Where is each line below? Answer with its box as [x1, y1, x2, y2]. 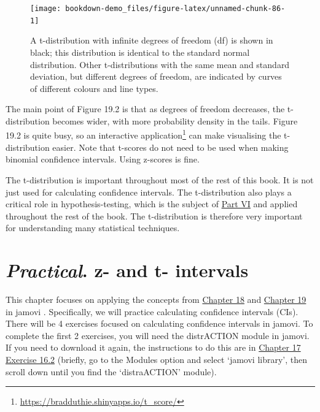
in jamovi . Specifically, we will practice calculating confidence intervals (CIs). [6, 305, 299, 318]
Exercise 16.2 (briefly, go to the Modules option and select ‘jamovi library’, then [6, 353, 308, 365]
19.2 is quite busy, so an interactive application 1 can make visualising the [6, 127, 281, 142]
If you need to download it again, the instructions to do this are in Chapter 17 [6, 341, 301, 354]
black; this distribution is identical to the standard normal [30, 45, 250, 58]
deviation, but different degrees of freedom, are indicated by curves [30, 70, 282, 83]
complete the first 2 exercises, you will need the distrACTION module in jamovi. [6, 329, 310, 341]
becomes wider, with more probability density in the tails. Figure [52, 114, 298, 127]
